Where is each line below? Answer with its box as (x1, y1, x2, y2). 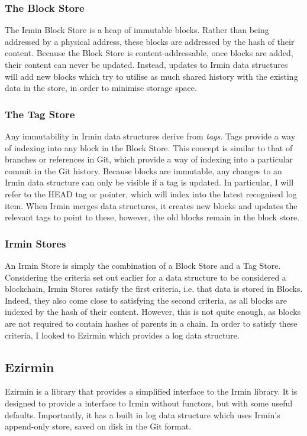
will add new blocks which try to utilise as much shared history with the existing (5, 70, 298, 82)
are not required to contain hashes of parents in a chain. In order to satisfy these (5, 317, 298, 329)
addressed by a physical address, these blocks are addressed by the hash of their (5, 35, 295, 47)
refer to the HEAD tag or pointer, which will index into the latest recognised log (5, 187, 297, 200)
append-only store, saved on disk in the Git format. (5, 420, 192, 432)
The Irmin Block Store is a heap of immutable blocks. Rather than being (5, 24, 269, 36)
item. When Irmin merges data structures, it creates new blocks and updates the (5, 199, 298, 212)
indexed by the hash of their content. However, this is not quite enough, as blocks (5, 305, 301, 318)
